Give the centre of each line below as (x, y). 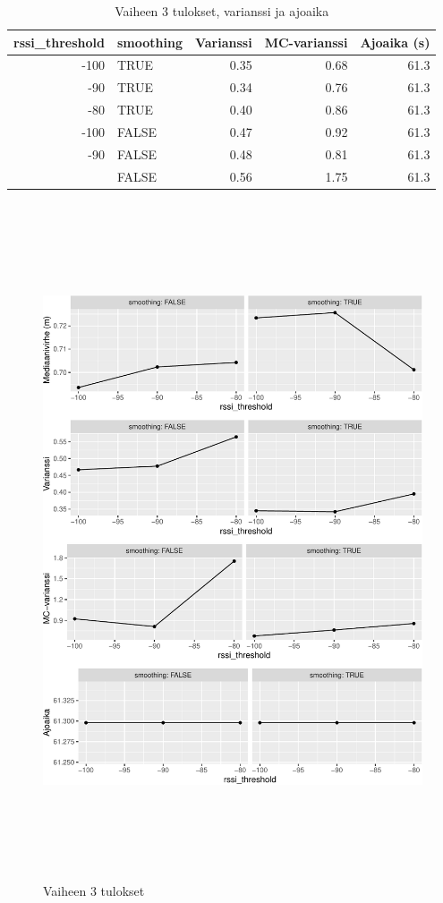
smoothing (149, 42)
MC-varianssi (306, 42)
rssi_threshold (59, 42)
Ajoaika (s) (395, 42)
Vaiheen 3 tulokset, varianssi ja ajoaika (222, 11)
